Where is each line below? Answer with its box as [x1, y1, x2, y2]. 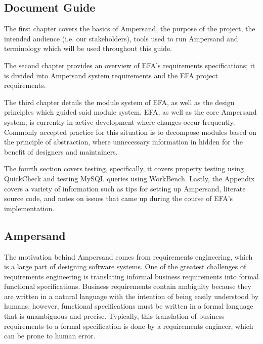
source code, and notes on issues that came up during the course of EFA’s [4, 193, 233, 204]
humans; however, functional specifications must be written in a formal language [4, 301, 253, 311]
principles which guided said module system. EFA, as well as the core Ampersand [4, 107, 257, 117]
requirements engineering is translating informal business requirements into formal [4, 271, 259, 281]
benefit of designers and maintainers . [4, 146, 118, 157]
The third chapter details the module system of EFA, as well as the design [4, 96, 235, 107]
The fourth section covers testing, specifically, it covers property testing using [4, 163, 244, 174]
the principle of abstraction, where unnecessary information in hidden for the [4, 136, 243, 147]
